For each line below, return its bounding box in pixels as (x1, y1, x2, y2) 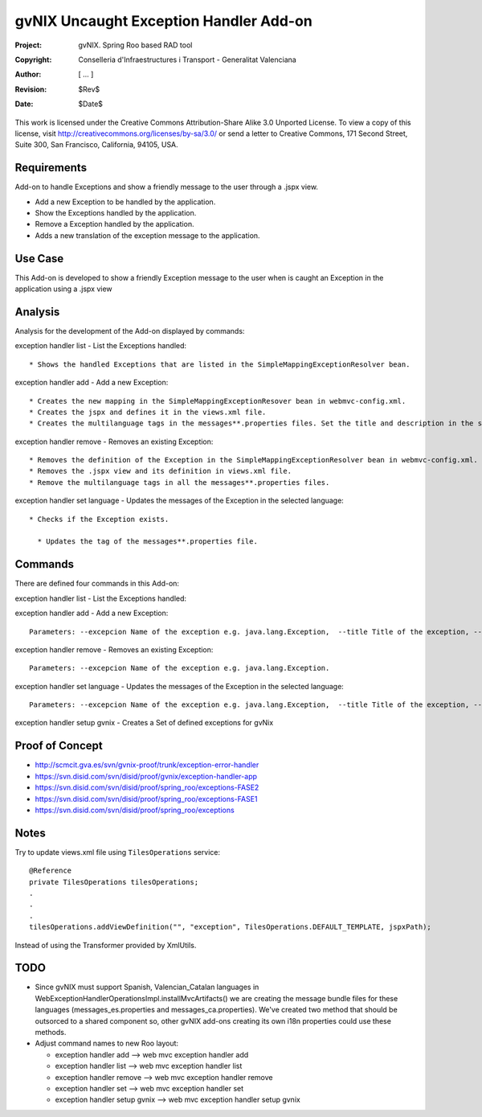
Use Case (14, 252, 64, 265)
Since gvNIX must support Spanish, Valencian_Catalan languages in (35, 982, 259, 992)
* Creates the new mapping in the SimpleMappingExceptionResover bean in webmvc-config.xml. (29, 396, 406, 405)
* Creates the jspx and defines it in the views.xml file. (29, 407, 267, 417)
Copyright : (14, 55, 52, 64)
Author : (14, 69, 42, 80)
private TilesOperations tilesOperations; (29, 877, 199, 886)
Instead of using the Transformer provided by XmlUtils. (14, 940, 197, 950)
